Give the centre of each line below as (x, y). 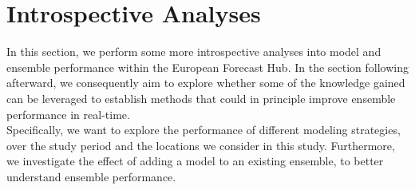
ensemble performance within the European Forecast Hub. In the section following (208, 67)
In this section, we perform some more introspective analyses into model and (194, 51)
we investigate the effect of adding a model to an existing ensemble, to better (195, 161)
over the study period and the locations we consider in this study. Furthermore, (201, 145)
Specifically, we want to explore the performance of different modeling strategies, (204, 130)
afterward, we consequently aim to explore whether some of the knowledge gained (206, 83)
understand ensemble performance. (91, 176)
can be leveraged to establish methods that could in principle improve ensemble (201, 98)
